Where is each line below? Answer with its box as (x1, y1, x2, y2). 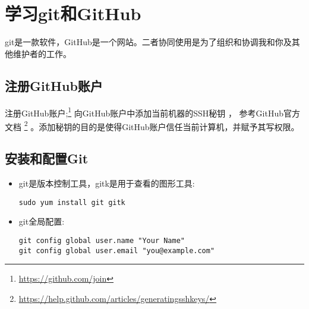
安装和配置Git (5, 149, 89, 168)
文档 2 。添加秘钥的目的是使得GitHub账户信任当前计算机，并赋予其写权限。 (5, 118, 299, 133)
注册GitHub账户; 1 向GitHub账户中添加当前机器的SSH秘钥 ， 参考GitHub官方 (5, 105, 300, 119)
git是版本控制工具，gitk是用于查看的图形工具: (18, 177, 195, 190)
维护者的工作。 (12, 47, 71, 59)
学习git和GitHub (5, 1, 141, 26)
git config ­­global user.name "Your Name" (18, 237, 185, 245)
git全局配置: (18, 215, 65, 228)
